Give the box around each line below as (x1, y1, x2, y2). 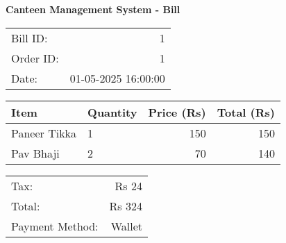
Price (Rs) (148, 103, 206, 120)
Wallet (110, 217, 142, 234)
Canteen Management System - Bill (6, 2, 180, 16)
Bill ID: (11, 29, 48, 46)
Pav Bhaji (11, 144, 60, 161)
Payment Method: (11, 217, 99, 234)
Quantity (87, 103, 137, 120)
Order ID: (11, 49, 59, 66)
